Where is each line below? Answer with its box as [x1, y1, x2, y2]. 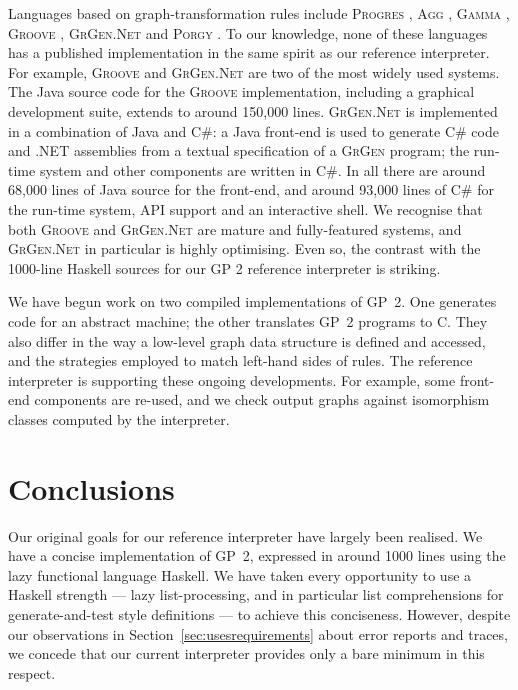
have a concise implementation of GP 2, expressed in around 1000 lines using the [8, 545, 506, 566]
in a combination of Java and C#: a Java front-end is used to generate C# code [8, 120, 499, 141]
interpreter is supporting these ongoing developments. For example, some [8, 369, 456, 390]
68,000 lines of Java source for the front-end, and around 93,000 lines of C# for [8, 179, 494, 200]
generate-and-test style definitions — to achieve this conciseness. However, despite [8, 603, 511, 624]
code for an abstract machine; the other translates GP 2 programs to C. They [8, 310, 488, 331]
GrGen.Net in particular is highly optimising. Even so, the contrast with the [8, 238, 481, 259]
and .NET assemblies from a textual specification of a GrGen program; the [8, 140, 470, 161]
